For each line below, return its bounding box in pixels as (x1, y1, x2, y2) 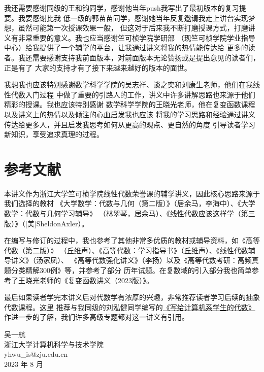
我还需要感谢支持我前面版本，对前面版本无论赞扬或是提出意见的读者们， (18, 52, 260, 62)
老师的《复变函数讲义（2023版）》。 (39, 275, 153, 285)
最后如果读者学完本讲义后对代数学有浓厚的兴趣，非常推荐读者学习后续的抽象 (4, 292, 260, 302)
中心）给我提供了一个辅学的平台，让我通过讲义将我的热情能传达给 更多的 (4, 42, 248, 53)
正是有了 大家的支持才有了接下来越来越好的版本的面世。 (4, 62, 191, 73)
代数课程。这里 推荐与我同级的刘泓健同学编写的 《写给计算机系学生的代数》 (4, 301, 255, 312)
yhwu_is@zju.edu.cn (4, 349, 68, 359)
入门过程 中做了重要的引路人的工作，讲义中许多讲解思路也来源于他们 (25, 89, 255, 99)
